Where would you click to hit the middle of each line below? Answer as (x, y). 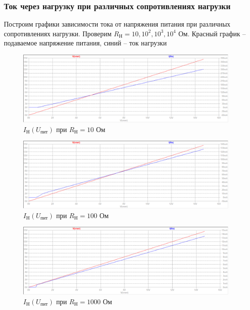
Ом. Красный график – (212, 33)
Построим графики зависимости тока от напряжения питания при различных (117, 24)
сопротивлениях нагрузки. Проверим (58, 33)
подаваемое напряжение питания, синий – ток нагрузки (85, 43)
